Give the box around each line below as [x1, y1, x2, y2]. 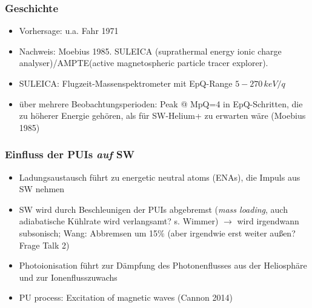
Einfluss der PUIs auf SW [5, 147, 134, 162]
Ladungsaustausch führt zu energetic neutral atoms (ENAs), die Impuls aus [19, 170, 300, 183]
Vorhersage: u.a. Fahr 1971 [19, 24, 119, 37]
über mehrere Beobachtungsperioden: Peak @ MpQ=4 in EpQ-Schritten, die [19, 97, 303, 110]
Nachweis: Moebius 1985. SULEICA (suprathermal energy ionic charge [19, 44, 282, 57]
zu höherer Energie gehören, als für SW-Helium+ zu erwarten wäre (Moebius [19, 109, 306, 122]
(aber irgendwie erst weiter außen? [167, 226, 296, 239]
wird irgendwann [237, 215, 299, 227]
